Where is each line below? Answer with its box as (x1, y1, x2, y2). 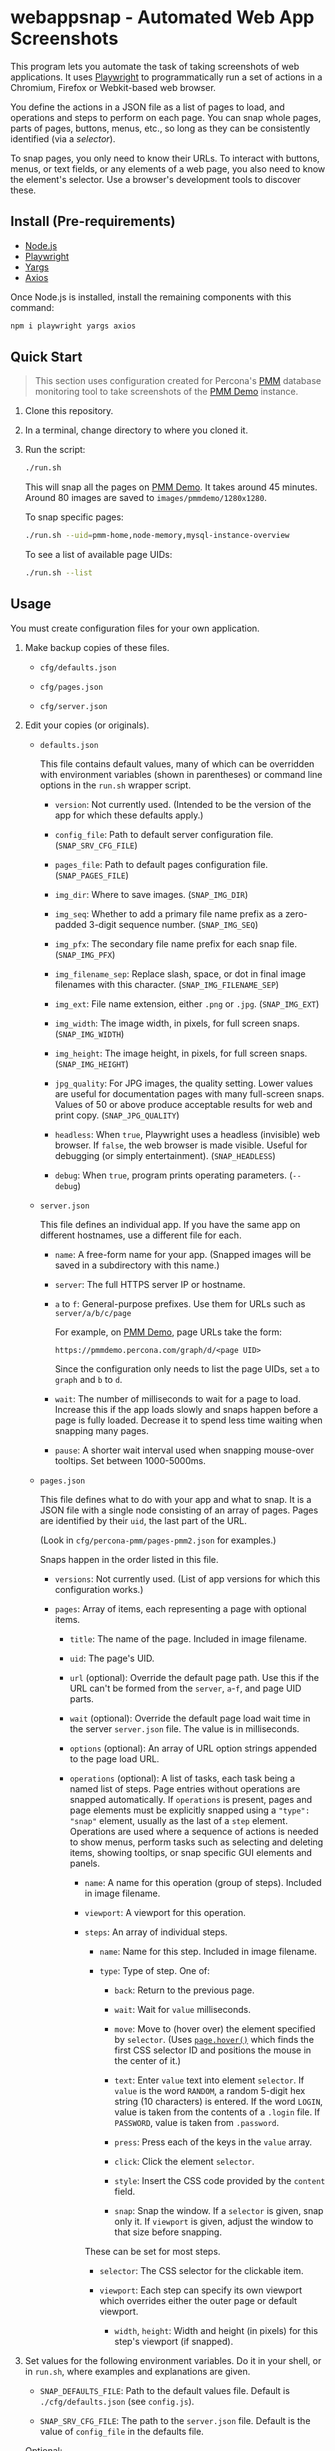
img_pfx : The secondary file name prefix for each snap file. (54, 937, 298, 950)
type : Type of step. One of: (99, 1964, 210, 1976)
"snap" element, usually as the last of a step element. (69, 1814, 288, 1826)
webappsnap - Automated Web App (10, 6, 315, 29)
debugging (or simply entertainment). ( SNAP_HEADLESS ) (54, 1149, 277, 1161)
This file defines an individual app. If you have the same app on (39, 1218, 301, 1230)
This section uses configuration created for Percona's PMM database (34, 375, 322, 387)
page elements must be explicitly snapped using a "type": (69, 1804, 310, 1816)
